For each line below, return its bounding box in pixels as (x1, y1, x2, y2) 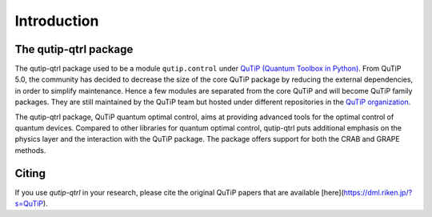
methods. (14, 145, 46, 155)
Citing (14, 167, 46, 180)
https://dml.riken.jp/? (343, 187, 413, 197)
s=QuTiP (14, 199, 44, 208)
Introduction (14, 12, 99, 30)
